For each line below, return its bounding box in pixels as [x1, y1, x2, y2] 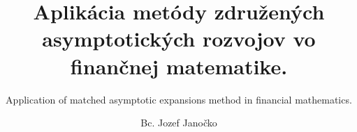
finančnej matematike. [70, 51, 288, 80]
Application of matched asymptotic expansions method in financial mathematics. [6, 92, 352, 106]
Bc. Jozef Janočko [140, 115, 217, 130]
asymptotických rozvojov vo [42, 24, 316, 53]
